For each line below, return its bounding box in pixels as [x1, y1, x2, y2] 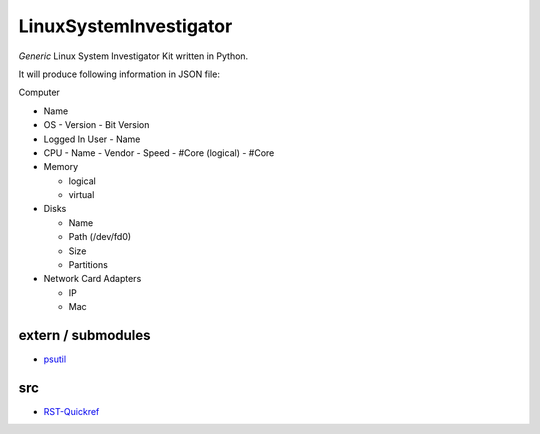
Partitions [68, 259, 109, 271]
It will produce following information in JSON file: [18, 68, 220, 80]
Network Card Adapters [43, 273, 142, 285]
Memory [43, 161, 79, 173]
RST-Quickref [43, 406, 100, 417]
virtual [68, 189, 95, 201]
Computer [18, 86, 60, 99]
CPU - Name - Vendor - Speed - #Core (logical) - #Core [43, 146, 275, 159]
